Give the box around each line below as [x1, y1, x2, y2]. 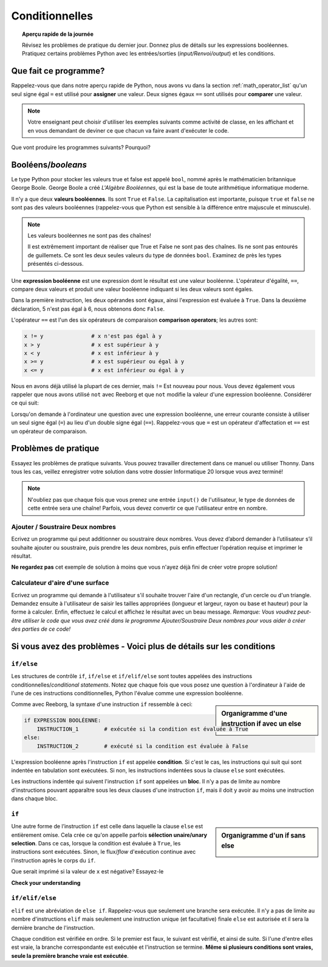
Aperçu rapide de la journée [22, 30, 94, 38]
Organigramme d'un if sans [221, 831, 306, 840]
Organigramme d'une [221, 709, 288, 718]
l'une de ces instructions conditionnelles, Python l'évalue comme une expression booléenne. [11, 690, 244, 697]
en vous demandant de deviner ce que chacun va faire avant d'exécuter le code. [27, 127, 229, 134]
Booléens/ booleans [11, 160, 87, 170]
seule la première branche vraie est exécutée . [11, 952, 129, 959]
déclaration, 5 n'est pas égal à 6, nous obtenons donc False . [11, 305, 165, 313]
